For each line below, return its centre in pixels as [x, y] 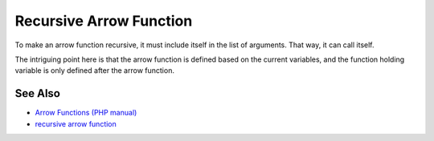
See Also [37, 93]
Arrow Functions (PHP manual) [86, 113]
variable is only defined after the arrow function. [94, 70]
